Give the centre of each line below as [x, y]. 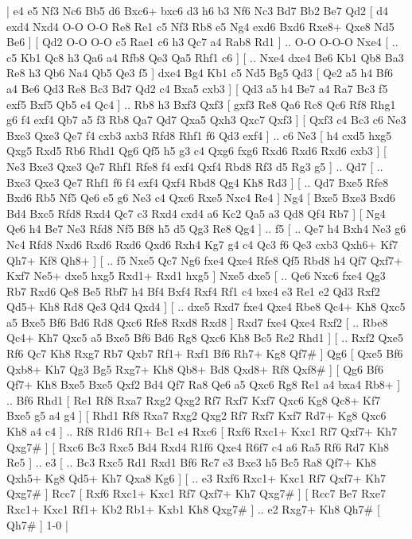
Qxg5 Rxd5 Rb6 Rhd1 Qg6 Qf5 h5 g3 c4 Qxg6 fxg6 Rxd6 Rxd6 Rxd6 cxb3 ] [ [196, 151]
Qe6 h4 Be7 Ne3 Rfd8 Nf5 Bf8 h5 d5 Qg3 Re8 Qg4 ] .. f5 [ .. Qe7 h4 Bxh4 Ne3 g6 [206, 229]
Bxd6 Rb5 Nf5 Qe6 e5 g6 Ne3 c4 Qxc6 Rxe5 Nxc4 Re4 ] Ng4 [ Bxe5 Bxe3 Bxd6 [201, 198]
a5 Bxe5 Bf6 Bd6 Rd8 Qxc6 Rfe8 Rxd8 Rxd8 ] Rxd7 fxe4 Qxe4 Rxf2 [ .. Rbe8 [197, 322]
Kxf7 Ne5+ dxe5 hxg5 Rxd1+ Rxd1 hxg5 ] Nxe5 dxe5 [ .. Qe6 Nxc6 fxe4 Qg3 [196, 275]
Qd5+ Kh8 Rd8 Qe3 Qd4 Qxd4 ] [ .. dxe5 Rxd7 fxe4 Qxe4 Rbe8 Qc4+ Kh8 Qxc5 [206, 306]
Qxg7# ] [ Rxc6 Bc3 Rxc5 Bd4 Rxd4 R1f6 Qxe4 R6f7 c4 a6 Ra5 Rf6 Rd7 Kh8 [198, 446]
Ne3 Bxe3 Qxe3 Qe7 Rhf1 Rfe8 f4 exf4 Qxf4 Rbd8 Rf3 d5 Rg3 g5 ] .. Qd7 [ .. [195, 166]
